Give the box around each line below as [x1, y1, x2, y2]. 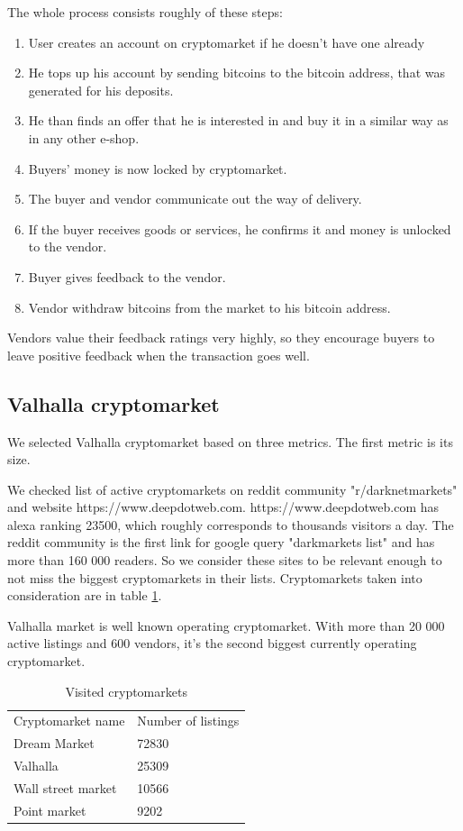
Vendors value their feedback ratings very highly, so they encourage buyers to [7, 328, 435, 347]
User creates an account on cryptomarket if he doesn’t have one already [28, 32, 425, 51]
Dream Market [14, 734, 95, 753]
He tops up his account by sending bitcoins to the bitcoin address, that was [28, 63, 445, 82]
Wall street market [14, 779, 117, 798]
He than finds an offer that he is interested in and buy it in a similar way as [28, 111, 449, 130]
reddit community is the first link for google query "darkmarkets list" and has [7, 533, 435, 552]
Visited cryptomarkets [65, 681, 187, 700]
